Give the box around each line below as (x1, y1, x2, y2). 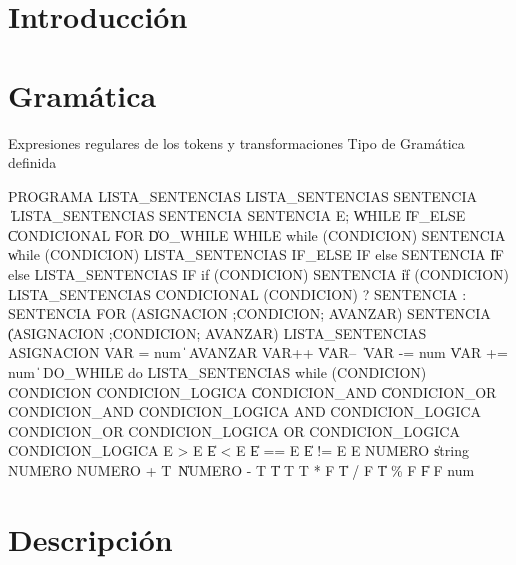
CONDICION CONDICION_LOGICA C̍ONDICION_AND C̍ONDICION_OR (8, 381, 497, 402)
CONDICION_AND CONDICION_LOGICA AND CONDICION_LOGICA (8, 401, 481, 422)
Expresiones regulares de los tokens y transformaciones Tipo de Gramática (8, 132, 465, 153)
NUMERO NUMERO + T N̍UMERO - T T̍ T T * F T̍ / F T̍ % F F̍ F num (8, 460, 475, 480)
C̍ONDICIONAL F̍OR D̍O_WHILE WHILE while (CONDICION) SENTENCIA (8, 224, 506, 245)
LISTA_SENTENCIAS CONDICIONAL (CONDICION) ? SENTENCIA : (8, 283, 467, 304)
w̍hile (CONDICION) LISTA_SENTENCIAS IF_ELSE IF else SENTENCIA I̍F (8, 244, 504, 265)
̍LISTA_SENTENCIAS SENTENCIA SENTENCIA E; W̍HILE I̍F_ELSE (8, 205, 466, 226)
